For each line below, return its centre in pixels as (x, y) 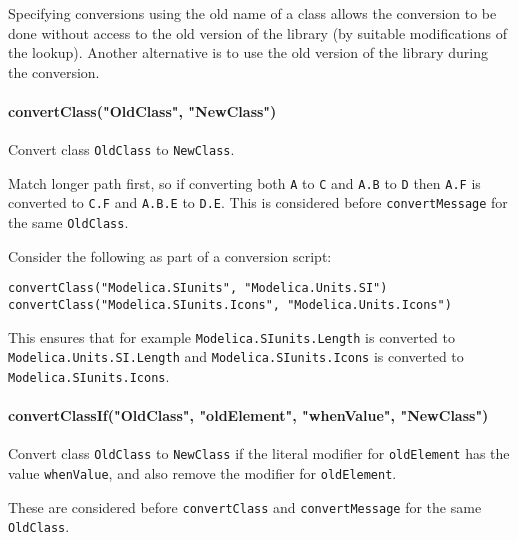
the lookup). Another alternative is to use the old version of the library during (248, 52)
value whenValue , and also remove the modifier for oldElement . (202, 473)
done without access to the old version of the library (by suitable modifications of (258, 32)
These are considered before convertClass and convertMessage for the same (245, 506)
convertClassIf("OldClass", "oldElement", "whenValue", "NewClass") (248, 415)
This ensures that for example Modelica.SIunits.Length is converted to (232, 336)
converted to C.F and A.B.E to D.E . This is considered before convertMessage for (258, 202)
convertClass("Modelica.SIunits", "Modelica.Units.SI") (198, 288)
